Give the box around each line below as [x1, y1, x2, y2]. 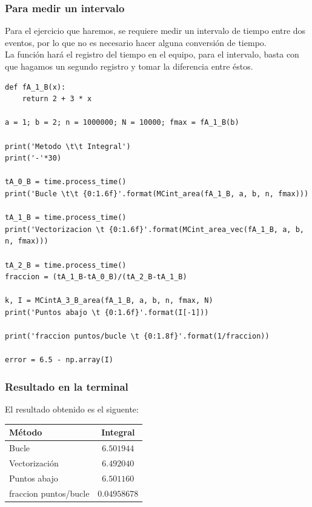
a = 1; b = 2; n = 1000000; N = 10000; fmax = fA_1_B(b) [5, 118, 239, 127]
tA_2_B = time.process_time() [5, 260, 127, 270]
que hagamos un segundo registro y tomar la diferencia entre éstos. [5, 60, 253, 72]
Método [9, 426, 42, 439]
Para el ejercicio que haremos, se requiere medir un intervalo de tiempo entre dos [5, 24, 306, 37]
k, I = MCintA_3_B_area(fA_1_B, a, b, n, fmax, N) [5, 296, 213, 305]
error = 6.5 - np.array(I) [5, 356, 113, 365]
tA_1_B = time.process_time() [5, 213, 127, 222]
